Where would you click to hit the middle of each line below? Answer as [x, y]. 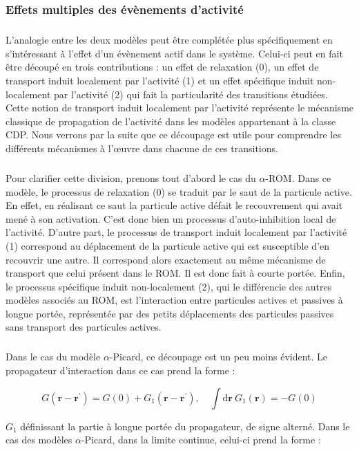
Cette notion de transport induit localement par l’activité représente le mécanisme [180, 108]
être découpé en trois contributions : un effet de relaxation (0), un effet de [162, 67]
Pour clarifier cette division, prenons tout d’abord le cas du [131, 177]
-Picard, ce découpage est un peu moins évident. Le [219, 357]
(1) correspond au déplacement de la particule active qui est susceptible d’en [168, 245]
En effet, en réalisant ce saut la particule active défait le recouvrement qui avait [174, 205]
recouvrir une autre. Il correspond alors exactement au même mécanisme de [166, 259]
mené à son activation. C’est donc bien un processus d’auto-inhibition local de [171, 218]
